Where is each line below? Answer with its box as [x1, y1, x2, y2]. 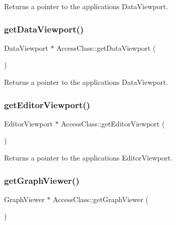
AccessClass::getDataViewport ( [56, 42, 156, 53]
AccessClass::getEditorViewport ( [61, 118, 165, 128]
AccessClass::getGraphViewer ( [53, 194, 149, 204]
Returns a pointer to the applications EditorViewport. [4, 152, 173, 163]
